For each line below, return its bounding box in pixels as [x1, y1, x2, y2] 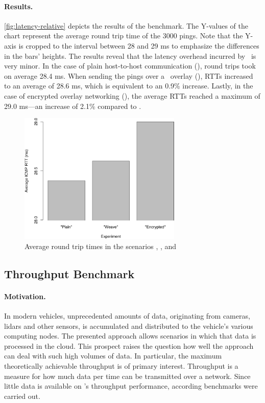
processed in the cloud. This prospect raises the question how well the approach [4, 340, 254, 351]
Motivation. [4, 290, 46, 301]
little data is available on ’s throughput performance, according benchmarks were [4, 380, 258, 391]
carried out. [4, 390, 40, 401]
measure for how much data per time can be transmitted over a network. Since [4, 370, 251, 381]
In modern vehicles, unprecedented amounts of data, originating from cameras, [4, 310, 250, 321]
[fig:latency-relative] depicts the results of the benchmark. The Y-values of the [4, 20, 248, 31]
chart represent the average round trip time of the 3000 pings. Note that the [4, 30, 243, 41]
